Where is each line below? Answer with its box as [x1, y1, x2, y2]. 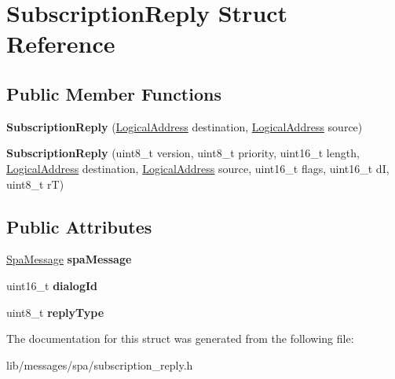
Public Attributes [6, 214, 152, 238]
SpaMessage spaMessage [6, 251, 132, 267]
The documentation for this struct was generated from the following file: [6, 330, 354, 347]
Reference [6, 28, 115, 60]
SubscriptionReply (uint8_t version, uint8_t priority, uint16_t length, [6, 145, 360, 161]
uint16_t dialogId [6, 277, 97, 293]
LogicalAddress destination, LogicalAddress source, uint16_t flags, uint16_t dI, [6, 160, 390, 176]
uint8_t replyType [6, 304, 104, 320]
